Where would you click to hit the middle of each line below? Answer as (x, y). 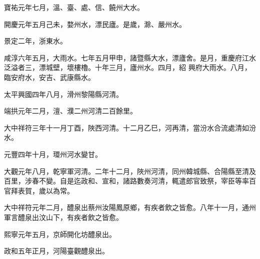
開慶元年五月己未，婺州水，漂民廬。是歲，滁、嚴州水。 (95, 24)
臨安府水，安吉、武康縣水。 (49, 77)
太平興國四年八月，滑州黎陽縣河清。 (63, 94)
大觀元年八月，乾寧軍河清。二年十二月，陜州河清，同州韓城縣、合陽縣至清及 (130, 171)
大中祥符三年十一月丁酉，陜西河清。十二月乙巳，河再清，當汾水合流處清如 (126, 127)
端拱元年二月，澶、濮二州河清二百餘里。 (70, 111)
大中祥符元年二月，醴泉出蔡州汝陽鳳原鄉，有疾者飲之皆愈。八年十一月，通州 (130, 207)
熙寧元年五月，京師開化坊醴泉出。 (60, 234)
